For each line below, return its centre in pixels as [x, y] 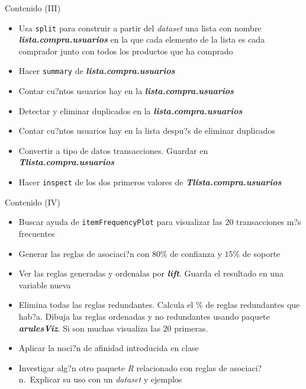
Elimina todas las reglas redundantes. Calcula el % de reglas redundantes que [159, 305]
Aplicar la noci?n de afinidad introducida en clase [109, 348]
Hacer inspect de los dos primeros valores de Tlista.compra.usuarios [150, 182]
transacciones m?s [269, 222]
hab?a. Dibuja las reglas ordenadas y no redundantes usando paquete [144, 316]
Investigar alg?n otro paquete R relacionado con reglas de [123, 367]
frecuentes [37, 233]
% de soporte [257, 253]
